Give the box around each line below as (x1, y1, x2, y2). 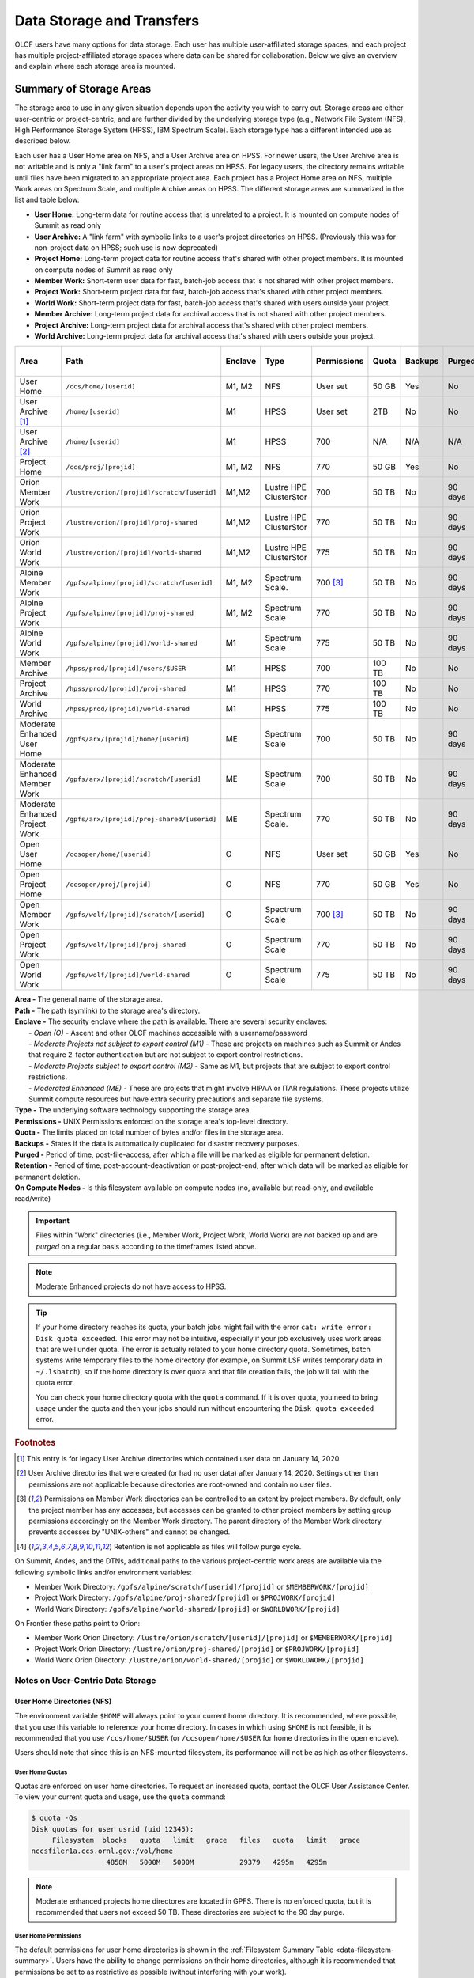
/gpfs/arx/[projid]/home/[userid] (66, 734, 190, 743)
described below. (14, 136, 71, 146)
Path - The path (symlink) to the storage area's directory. (14, 1006, 201, 1015)
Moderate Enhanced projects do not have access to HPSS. (36, 1282, 227, 1291)
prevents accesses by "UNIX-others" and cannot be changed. (28, 1527, 231, 1537)
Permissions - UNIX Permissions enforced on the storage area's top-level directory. (14, 1116, 288, 1126)
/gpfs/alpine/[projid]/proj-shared (66, 608, 194, 617)
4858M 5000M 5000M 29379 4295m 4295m (106, 1858, 328, 1866)
